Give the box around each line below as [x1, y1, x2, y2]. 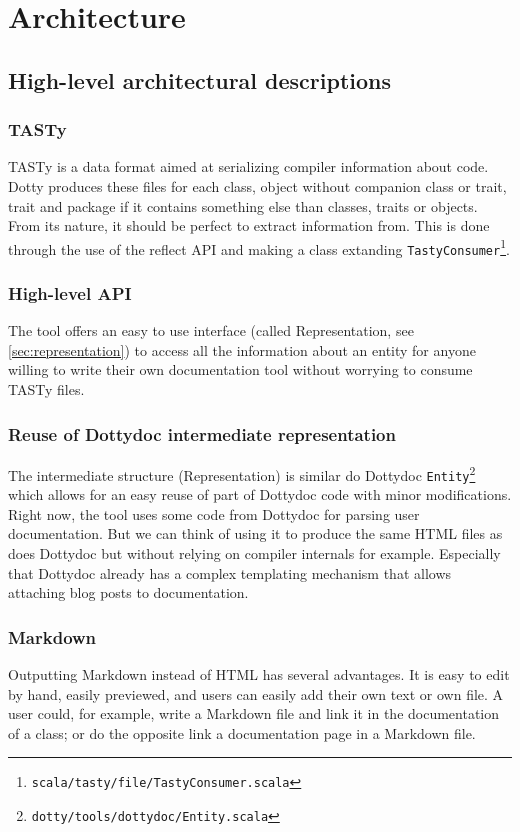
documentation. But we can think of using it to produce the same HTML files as [8, 523, 503, 544]
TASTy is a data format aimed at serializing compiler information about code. [8, 156, 489, 177]
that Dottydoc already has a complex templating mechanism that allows [8, 562, 452, 583]
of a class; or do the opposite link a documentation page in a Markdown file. [8, 722, 476, 743]
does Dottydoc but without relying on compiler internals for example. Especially [8, 542, 501, 563]
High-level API [8, 280, 132, 305]
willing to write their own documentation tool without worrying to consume [8, 359, 473, 380]
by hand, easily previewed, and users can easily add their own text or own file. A [8, 683, 504, 704]
